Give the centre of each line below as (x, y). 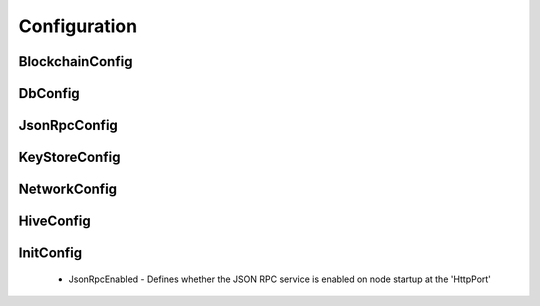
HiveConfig (55, 221)
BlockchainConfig (75, 61)
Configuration (78, 26)
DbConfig (49, 93)
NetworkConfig (68, 189)
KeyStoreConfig (69, 157)
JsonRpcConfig (68, 125)
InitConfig (50, 253)
